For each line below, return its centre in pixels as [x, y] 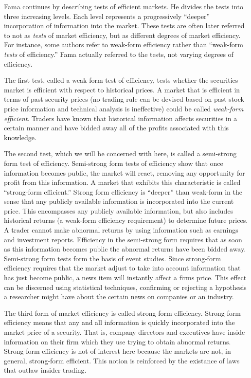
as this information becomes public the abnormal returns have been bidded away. [125, 249]
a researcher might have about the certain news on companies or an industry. [119, 297]
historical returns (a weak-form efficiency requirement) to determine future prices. [126, 220]
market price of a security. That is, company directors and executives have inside [125, 332]
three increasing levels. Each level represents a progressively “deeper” [107, 16]
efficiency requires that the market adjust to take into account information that [122, 268]
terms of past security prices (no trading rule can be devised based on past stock [124, 99]
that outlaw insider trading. [45, 370]
